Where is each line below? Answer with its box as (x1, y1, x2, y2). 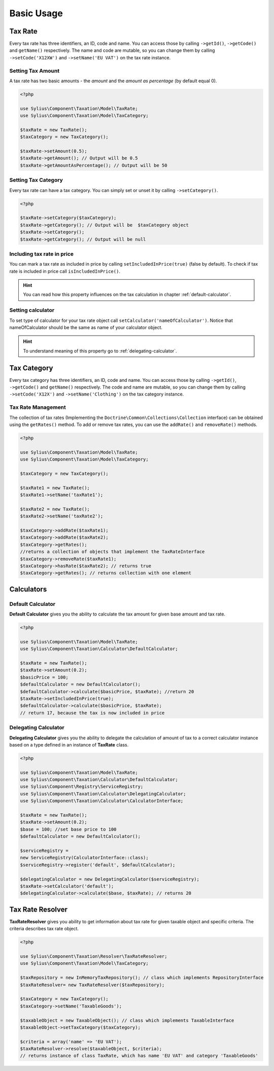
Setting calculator (9, 307, 55, 314)
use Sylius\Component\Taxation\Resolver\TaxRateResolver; (20, 954, 167, 959)
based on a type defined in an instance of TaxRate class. (9, 741, 129, 748)
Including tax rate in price (9, 250, 74, 257)
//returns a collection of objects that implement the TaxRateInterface (20, 549, 205, 555)
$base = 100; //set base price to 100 (20, 826, 117, 832)
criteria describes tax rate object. (9, 926, 79, 932)
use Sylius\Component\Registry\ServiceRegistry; (20, 784, 144, 790)
